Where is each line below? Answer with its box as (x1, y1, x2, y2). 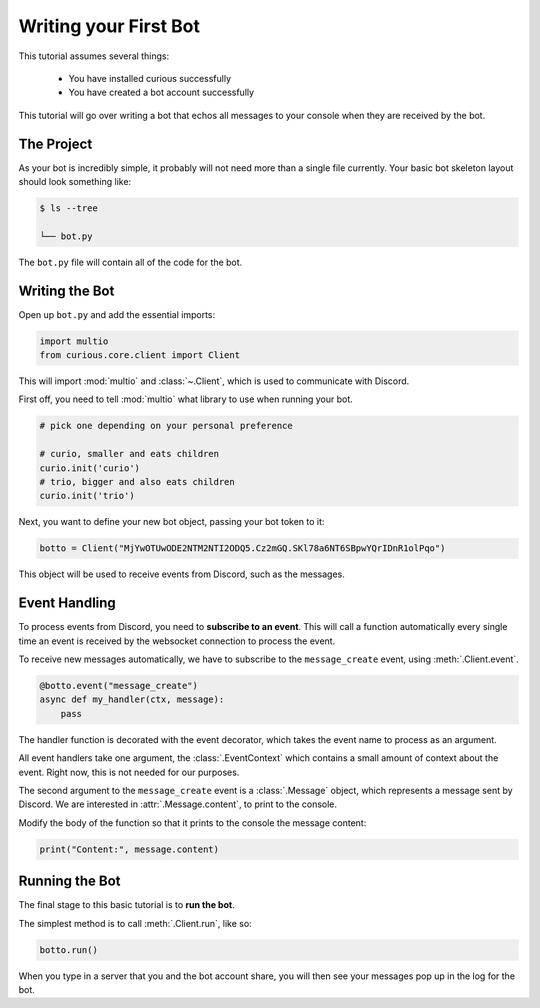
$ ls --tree (39, 203, 99, 214)
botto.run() (39, 944, 99, 955)
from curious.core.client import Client (39, 350, 240, 361)
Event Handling (18, 595, 117, 612)
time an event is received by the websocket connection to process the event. (18, 635, 336, 647)
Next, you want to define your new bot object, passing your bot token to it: (18, 516, 325, 528)
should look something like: (18, 176, 132, 188)
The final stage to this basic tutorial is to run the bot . (18, 899, 235, 911)
